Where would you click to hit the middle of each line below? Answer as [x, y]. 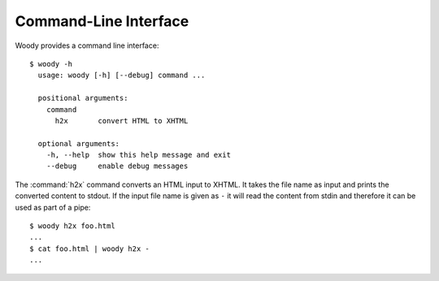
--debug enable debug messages [117, 166]
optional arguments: [79, 143]
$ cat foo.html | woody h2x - [90, 249]
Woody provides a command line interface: [87, 45]
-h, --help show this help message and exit [139, 155]
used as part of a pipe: [53, 207]
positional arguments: [83, 98]
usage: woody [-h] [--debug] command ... [122, 76]
